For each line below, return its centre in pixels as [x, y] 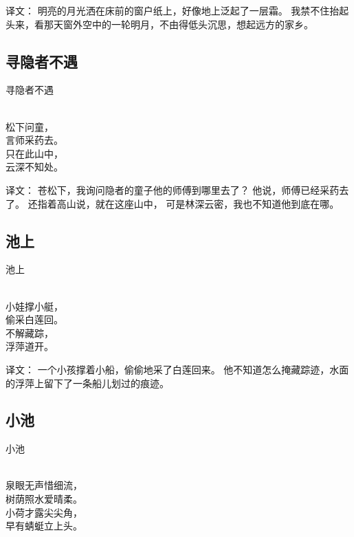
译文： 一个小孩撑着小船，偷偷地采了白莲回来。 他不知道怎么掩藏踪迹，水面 [177, 369]
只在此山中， [34, 153]
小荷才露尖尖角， [44, 512]
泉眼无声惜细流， [44, 485]
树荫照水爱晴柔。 [44, 499]
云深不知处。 [34, 167]
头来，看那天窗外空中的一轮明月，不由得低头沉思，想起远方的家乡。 [159, 24]
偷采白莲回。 [34, 319]
